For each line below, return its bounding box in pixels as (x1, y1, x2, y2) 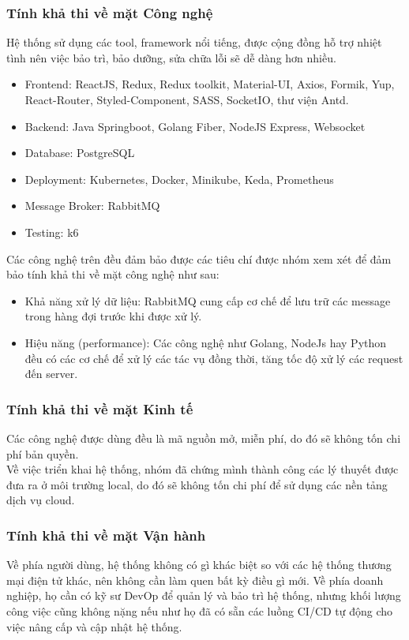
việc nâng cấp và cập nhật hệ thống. (6, 618, 182, 634)
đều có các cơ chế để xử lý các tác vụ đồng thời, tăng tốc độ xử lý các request (24, 350, 403, 366)
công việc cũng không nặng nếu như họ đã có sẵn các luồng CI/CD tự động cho (6, 602, 393, 619)
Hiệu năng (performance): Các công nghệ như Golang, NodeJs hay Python (24, 334, 387, 350)
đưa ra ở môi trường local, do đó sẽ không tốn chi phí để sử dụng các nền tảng (6, 476, 388, 492)
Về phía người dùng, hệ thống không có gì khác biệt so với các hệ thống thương (6, 556, 392, 573)
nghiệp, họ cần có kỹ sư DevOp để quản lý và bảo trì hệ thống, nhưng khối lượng (6, 587, 401, 604)
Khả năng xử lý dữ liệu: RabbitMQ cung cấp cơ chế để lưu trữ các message (24, 292, 391, 309)
